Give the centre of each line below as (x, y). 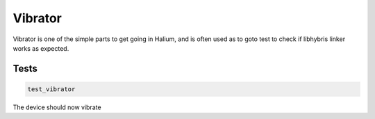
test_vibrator (51, 89)
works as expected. (41, 48)
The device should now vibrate (57, 107)
